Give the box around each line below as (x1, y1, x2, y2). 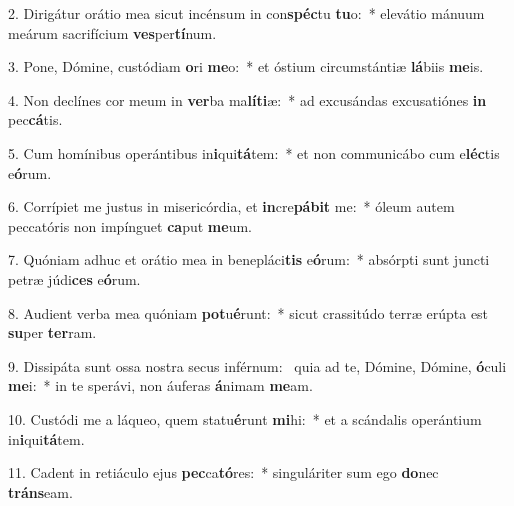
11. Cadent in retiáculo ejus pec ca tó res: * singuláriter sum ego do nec (8, 462, 439, 483)
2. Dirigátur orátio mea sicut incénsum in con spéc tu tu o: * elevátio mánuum (8, 3, 485, 23)
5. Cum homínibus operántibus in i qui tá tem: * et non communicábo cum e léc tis (8, 142, 500, 163)
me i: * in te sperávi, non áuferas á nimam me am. (8, 375, 313, 396)
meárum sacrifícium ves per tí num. (8, 22, 217, 43)
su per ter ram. (8, 322, 97, 343)
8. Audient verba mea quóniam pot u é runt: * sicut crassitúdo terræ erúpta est (8, 302, 489, 323)
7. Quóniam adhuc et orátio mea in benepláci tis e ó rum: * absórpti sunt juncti (8, 249, 490, 270)
